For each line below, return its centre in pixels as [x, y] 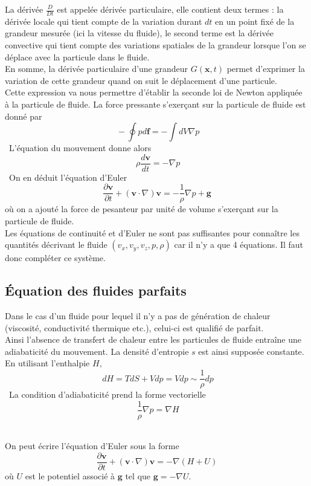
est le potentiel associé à [70, 476]
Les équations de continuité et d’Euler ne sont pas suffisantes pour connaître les [152, 232]
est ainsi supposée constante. [251, 351]
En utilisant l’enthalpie [47, 363]
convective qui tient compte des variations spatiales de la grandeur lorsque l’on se [155, 45]
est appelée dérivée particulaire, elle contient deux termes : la [170, 9]
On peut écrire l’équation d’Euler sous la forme [92, 446]
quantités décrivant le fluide [56, 245]
